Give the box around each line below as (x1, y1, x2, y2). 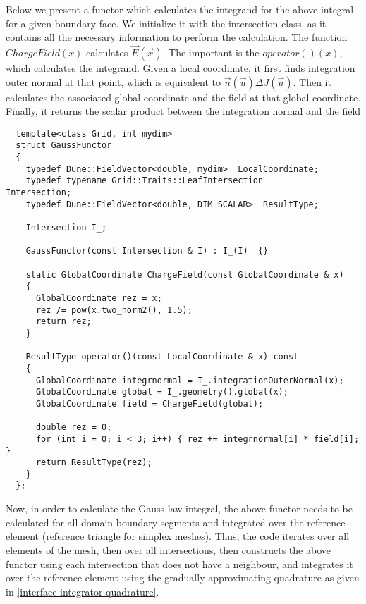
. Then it (293, 74, 331, 89)
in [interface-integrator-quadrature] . (6, 584, 159, 598)
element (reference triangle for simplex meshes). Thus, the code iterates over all (6, 529, 350, 543)
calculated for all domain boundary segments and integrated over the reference (6, 514, 346, 529)
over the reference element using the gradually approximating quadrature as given (6, 570, 360, 585)
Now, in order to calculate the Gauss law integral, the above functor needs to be (6, 501, 353, 516)
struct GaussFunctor (16, 140, 112, 151)
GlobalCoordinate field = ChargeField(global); (35, 398, 264, 409)
